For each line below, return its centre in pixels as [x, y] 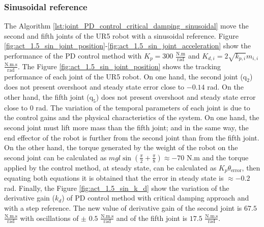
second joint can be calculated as [55, 157]
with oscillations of [49, 218]
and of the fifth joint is [152, 218]
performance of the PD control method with [73, 55]
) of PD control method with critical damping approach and [155, 198]
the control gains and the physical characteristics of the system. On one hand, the [132, 117]
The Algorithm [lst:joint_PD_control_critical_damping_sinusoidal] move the [126, 26]
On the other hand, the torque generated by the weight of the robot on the [121, 147]
